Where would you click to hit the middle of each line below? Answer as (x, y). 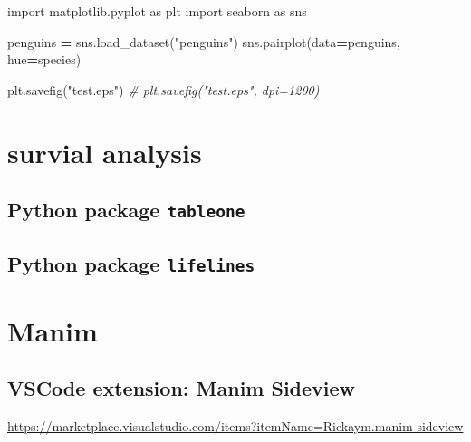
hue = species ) (44, 59)
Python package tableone (126, 210)
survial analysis (105, 152)
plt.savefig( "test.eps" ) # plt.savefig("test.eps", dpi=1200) (163, 89)
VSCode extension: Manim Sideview (182, 388)
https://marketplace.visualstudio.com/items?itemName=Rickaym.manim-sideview (235, 426)
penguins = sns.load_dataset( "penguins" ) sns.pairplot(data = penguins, (204, 41)
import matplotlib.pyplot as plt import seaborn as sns (157, 11)
